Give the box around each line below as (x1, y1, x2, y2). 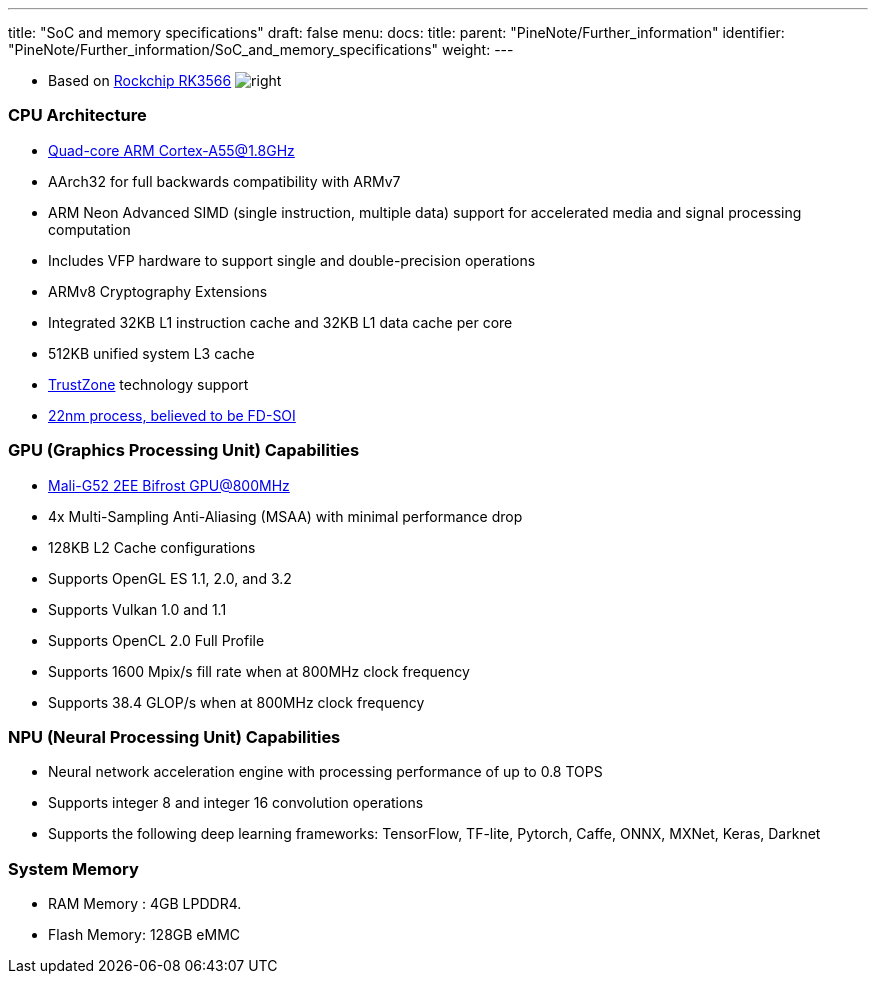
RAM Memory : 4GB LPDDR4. (48, 895, 242, 912)
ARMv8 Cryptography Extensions (48, 282, 268, 300)
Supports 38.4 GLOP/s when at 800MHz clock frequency (48, 693, 425, 711)
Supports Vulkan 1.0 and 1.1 (48, 600, 227, 618)
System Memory (8, 858, 139, 879)
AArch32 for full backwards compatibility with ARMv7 (48, 172, 401, 190)
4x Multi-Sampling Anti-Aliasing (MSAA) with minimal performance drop (48, 507, 523, 525)
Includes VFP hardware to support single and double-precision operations (48, 251, 536, 269)
